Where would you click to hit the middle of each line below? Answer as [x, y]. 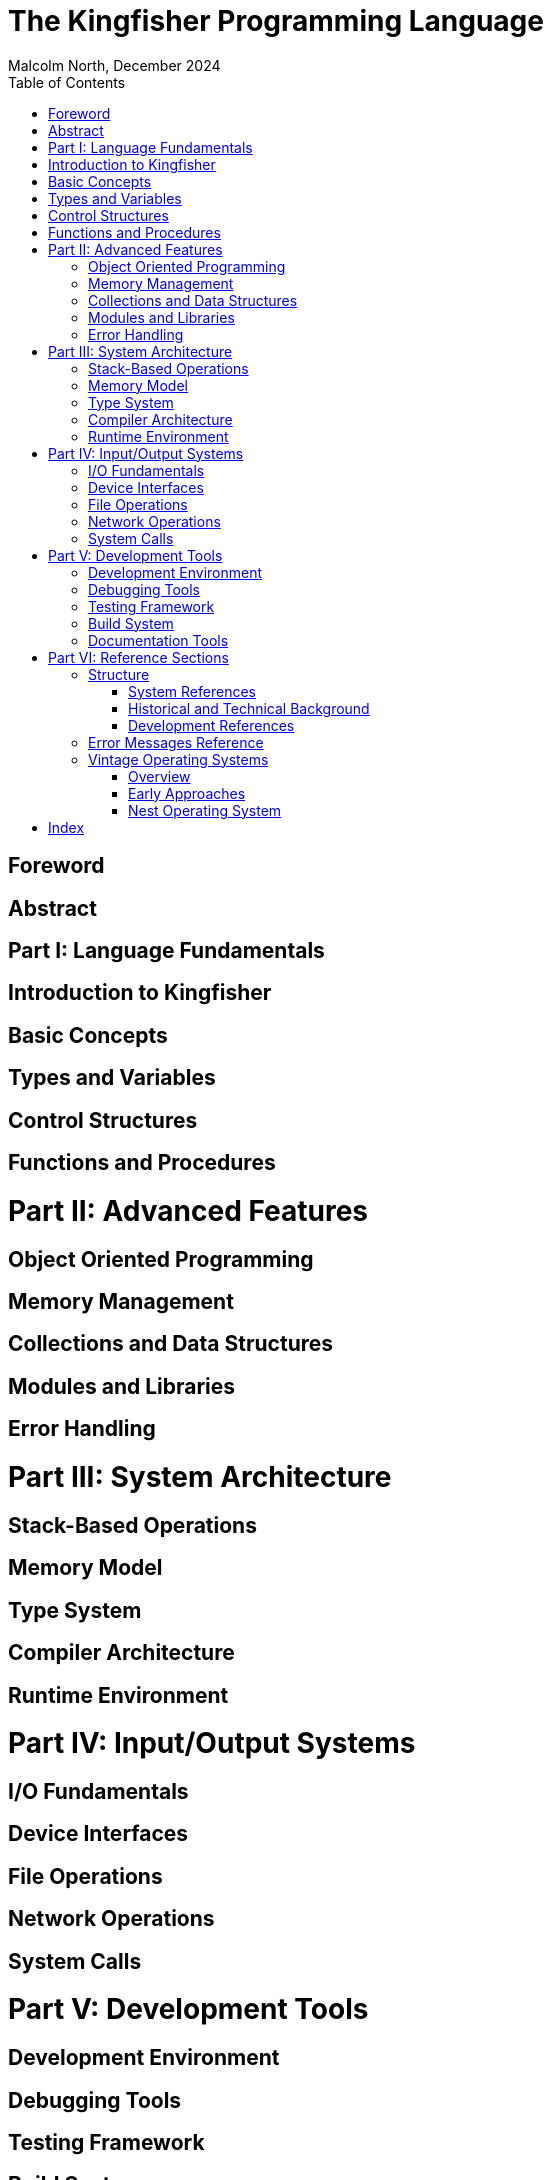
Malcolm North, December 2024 [114, 65]
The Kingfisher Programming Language [276, 21]
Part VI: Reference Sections [138, 657]
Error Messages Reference [176, 742]
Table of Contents [67, 82]
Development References [211, 725]
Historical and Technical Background [249, 708]
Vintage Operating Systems [178, 759]
